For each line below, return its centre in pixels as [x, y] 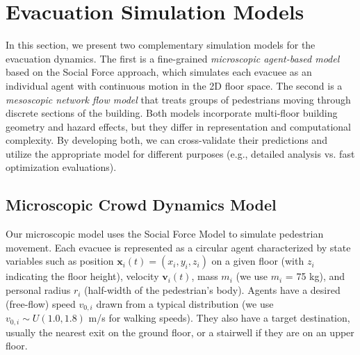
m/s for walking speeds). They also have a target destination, [219, 318]
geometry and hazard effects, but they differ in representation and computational [178, 126]
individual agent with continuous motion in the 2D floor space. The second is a [174, 85]
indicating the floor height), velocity [82, 276]
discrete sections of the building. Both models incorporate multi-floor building [172, 113]
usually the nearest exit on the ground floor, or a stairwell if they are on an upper [180, 332]
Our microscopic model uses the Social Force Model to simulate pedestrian [165, 234]
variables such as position [60, 261]
